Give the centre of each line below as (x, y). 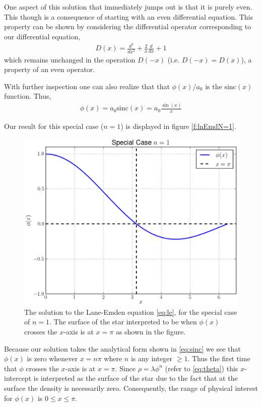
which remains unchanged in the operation (70, 59)
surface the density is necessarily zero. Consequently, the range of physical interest (131, 388)
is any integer (152, 358)
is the (214, 86)
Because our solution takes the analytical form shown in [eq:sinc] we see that (122, 348)
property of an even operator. (50, 69)
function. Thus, (28, 96)
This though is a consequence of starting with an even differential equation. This (128, 16)
